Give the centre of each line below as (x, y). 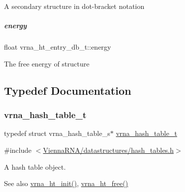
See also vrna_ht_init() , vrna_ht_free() (66, 183)
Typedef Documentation (68, 90)
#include (18, 150)
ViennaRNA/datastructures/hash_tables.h (108, 150)
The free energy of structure (47, 63)
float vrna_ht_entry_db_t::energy (58, 47)
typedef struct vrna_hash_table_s (57, 133)
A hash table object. (35, 166)
